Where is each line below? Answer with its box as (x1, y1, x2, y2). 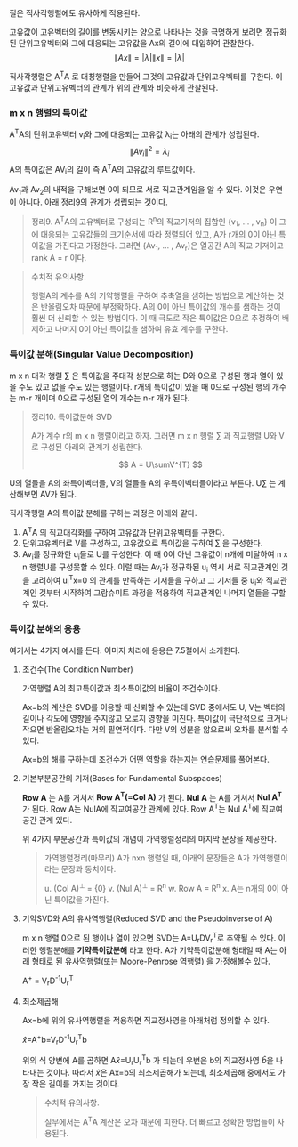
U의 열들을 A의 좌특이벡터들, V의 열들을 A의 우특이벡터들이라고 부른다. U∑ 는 (9, 477, 277, 488)
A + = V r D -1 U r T (21, 973, 74, 988)
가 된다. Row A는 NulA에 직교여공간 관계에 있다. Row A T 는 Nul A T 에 (21, 802, 260, 814)
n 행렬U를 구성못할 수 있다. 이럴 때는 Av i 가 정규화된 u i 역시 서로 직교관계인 (21, 561, 279, 574)
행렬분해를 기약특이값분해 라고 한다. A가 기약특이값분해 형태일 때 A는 (38, 945, 278, 956)
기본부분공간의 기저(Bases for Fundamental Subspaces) (21, 772, 222, 783)
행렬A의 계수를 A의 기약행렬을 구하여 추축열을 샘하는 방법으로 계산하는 (30, 290, 276, 301)
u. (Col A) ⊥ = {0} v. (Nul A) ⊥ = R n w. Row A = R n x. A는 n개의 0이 (44, 881, 280, 893)
